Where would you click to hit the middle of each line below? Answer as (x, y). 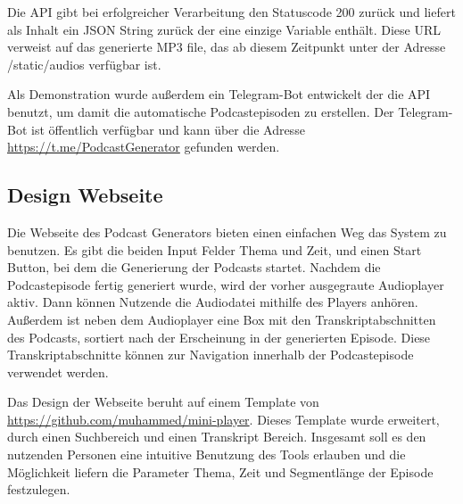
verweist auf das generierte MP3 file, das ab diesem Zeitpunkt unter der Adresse (227, 47)
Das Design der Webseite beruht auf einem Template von (163, 402)
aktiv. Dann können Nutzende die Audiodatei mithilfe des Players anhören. (213, 302)
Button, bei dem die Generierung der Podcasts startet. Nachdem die (194, 267)
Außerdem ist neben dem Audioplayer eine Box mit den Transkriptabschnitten (222, 319)
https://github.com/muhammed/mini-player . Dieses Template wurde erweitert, (223, 419)
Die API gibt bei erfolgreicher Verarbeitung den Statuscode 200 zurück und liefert (231, 12)
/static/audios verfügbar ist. (84, 64)
